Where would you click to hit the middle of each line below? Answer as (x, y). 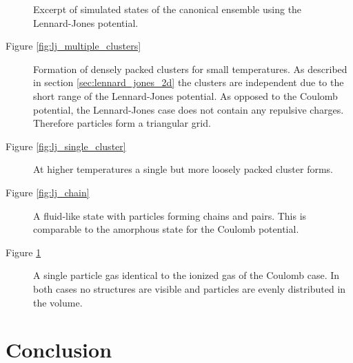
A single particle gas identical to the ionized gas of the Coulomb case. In (186, 275)
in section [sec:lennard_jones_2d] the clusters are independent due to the (189, 82)
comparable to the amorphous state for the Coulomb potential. (166, 229)
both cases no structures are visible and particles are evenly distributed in (190, 288)
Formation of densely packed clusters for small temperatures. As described (190, 69)
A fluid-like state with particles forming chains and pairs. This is (170, 215)
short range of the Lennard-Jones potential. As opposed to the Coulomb (185, 95)
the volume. (58, 302)
